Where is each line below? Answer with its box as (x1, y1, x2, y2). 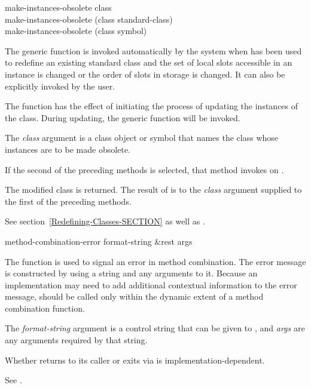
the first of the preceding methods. (5, 195, 132, 207)
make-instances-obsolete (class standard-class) (5, 13, 173, 25)
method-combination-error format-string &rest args (5, 235, 193, 247)
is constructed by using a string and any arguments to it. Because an (5, 267, 258, 279)
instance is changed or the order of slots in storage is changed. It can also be (5, 67, 285, 80)
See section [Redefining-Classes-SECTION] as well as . (5, 215, 205, 227)
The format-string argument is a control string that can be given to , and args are (5, 322, 305, 334)
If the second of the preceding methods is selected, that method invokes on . (5, 163, 284, 175)
